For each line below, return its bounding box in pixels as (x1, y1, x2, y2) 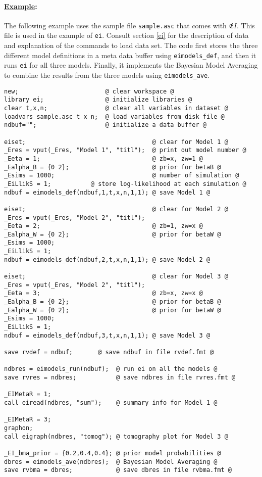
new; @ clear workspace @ (4, 87, 174, 95)
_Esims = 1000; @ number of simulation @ (4, 172, 239, 179)
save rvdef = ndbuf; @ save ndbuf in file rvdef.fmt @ (4, 349, 214, 356)
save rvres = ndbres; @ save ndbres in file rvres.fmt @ (4, 373, 236, 381)
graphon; (4, 424, 33, 432)
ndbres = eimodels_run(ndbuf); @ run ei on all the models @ (4, 365, 218, 373)
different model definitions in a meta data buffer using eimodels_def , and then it (4, 50, 256, 60)
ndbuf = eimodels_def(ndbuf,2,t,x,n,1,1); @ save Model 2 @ (4, 256, 211, 263)
